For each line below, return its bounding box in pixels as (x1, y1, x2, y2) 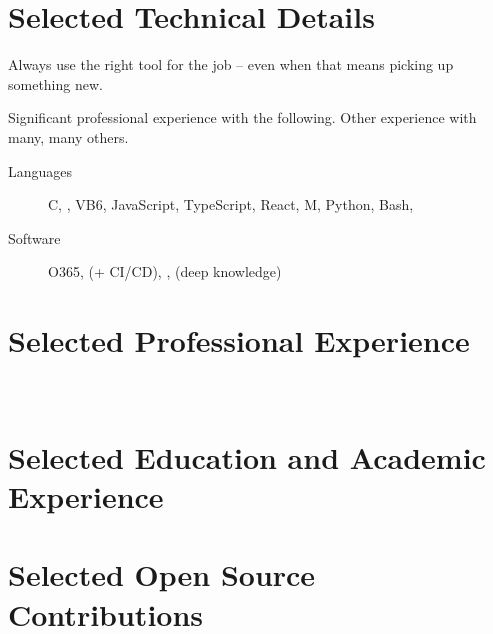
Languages (8, 160, 73, 181)
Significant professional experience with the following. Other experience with (8, 107, 477, 128)
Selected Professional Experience (8, 320, 470, 361)
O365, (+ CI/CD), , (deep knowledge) (48, 261, 282, 282)
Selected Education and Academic (8, 436, 486, 477)
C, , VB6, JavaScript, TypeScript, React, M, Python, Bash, (48, 194, 414, 215)
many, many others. (8, 126, 129, 147)
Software (8, 227, 61, 248)
